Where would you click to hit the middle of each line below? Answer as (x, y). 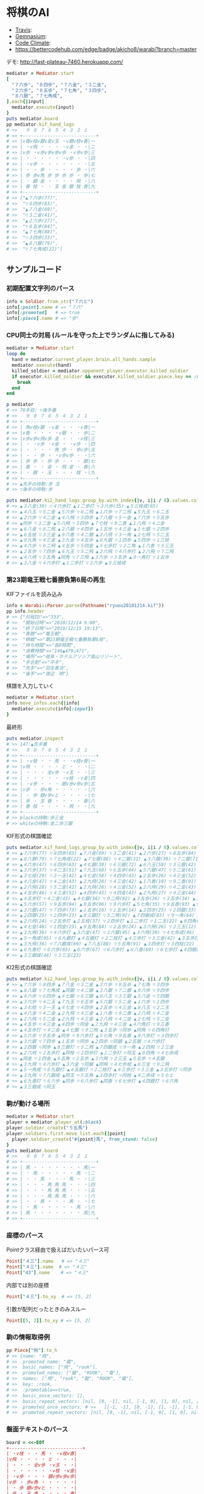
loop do (16, 354)
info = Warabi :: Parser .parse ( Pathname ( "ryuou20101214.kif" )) (85, 606)
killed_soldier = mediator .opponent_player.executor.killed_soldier (100, 371)
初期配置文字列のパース (40, 288)
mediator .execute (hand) (42, 365)
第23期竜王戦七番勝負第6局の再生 (56, 580)
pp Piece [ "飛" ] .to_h (32, 1350)
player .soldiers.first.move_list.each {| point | (66, 1133)
